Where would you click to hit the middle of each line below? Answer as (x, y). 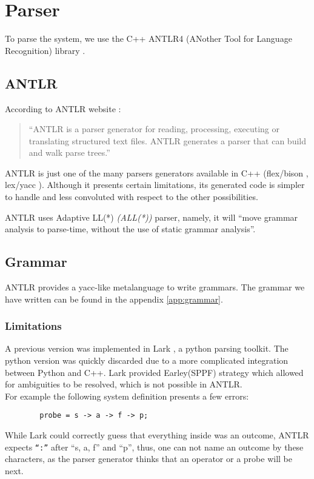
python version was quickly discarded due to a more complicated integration (147, 360)
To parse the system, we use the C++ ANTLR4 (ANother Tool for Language (149, 39)
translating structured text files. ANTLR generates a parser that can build (167, 140)
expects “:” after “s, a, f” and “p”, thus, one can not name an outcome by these (154, 447)
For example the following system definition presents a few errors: (127, 396)
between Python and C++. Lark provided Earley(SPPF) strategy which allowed (154, 372)
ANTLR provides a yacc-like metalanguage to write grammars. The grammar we (155, 287)
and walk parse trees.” (69, 152)
